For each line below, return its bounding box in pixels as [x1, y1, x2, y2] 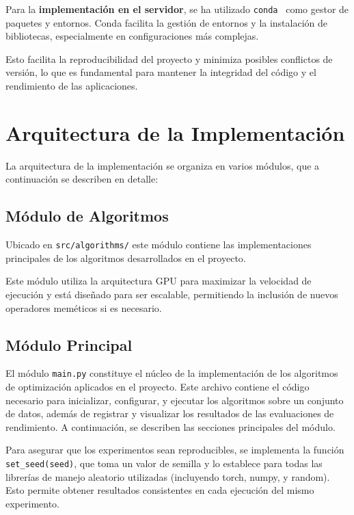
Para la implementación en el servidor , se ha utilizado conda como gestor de [5, 2, 349, 16]
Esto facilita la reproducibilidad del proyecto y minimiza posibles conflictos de [5, 51, 333, 66]
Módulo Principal [5, 334, 133, 355]
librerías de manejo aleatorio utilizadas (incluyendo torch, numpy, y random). [5, 469, 330, 484]
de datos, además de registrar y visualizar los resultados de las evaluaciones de [5, 406, 334, 421]
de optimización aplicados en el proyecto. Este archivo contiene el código [5, 380, 310, 394]
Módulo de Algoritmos [5, 205, 169, 226]
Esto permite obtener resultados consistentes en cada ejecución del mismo [5, 483, 314, 497]
